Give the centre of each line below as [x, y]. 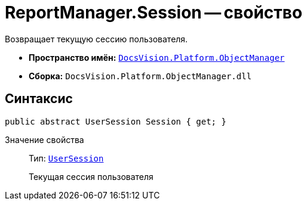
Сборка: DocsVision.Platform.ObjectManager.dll [140, 76]
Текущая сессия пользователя [91, 176]
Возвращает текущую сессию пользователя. [96, 39]
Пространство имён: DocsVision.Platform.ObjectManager [157, 57]
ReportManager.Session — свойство [154, 13]
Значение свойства [44, 139]
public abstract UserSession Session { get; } [116, 121]
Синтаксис [39, 99]
